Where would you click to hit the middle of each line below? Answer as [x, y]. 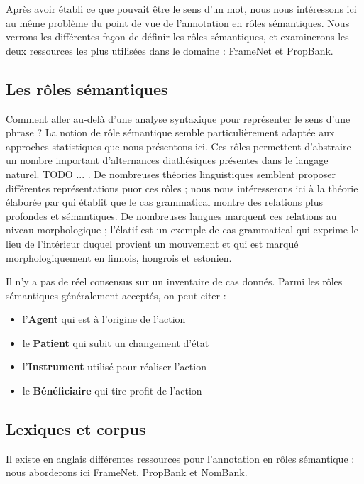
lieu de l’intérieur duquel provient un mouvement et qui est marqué [152, 243]
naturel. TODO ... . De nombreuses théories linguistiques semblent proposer [171, 174]
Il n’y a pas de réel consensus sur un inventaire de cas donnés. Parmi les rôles [174, 281]
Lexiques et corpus [76, 429]
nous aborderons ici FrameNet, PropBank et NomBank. [127, 472]
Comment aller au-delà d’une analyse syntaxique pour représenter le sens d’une [178, 118]
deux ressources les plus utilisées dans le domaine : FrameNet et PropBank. [170, 50]
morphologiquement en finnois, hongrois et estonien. [119, 257]
